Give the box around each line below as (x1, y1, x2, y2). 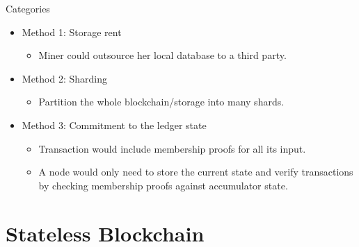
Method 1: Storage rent (22, 24, 122, 39)
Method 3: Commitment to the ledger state (22, 117, 207, 132)
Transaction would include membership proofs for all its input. (38, 141, 306, 155)
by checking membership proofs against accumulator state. (38, 178, 288, 192)
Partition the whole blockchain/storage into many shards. (38, 94, 285, 109)
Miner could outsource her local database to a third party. (38, 48, 287, 62)
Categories (6, 1, 50, 15)
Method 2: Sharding (22, 71, 108, 85)
